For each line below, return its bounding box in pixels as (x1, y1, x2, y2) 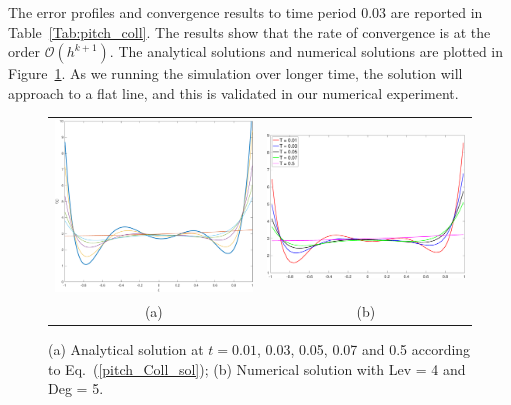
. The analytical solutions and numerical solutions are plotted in (109, 41, 504, 62)
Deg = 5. (48, 378, 104, 399)
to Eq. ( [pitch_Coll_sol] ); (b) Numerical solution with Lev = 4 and (48, 358, 466, 379)
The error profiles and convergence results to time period (8, 2, 357, 22)
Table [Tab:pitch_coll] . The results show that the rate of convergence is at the (8, 21, 491, 42)
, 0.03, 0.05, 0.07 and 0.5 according (256, 339, 471, 360)
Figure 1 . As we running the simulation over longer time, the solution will (8, 63, 463, 84)
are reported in (390, 2, 483, 22)
